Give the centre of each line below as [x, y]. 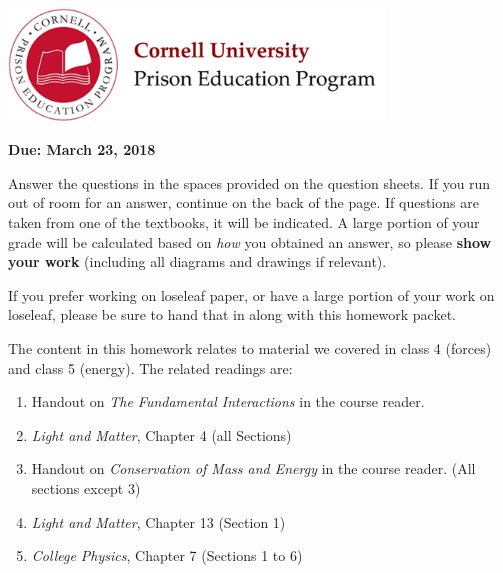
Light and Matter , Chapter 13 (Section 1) [158, 521]
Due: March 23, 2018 [82, 149]
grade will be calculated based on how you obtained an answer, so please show [250, 241]
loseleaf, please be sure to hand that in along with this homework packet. [232, 314]
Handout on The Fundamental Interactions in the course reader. [228, 401]
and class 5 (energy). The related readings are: [150, 367]
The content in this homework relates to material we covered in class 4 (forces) [250, 347]
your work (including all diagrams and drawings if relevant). [197, 261]
